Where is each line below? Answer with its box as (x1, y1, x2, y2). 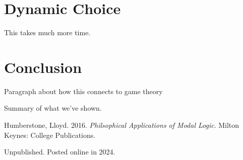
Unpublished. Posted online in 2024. (4, 146, 115, 157)
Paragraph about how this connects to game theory (4, 86, 163, 96)
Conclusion (4, 56, 82, 77)
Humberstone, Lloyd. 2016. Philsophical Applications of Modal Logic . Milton (4, 120, 239, 130)
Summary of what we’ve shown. (4, 103, 102, 113)
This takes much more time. (4, 27, 91, 38)
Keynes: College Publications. (4, 129, 96, 140)
